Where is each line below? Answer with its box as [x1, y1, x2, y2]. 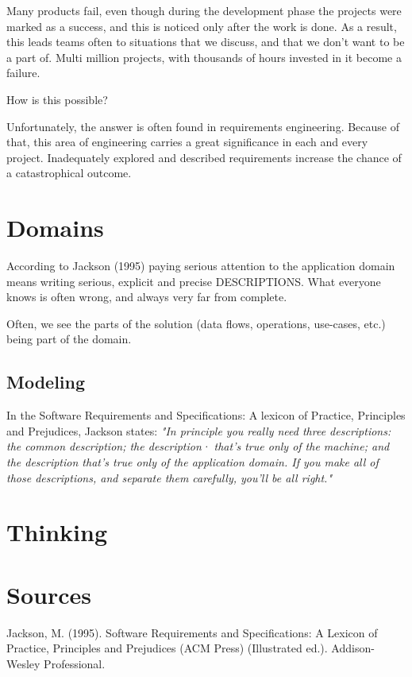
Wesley [6, 655, 40, 671]
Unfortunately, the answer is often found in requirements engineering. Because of [6, 118, 399, 134]
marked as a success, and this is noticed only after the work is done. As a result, [6, 17, 397, 34]
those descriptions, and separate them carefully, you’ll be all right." [6, 469, 333, 486]
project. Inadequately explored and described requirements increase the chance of [6, 149, 402, 165]
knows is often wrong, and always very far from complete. [6, 288, 287, 305]
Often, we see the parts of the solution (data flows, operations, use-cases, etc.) [6, 315, 386, 331]
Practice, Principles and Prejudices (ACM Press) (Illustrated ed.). [6, 640, 328, 656]
